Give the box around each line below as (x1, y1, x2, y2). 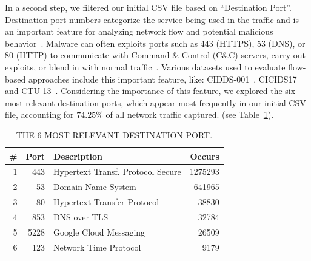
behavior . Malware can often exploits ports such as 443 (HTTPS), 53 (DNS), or (5, 36, 306, 49)
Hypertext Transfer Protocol (53, 195, 159, 208)
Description (53, 149, 102, 162)
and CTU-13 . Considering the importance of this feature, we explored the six (5, 84, 296, 97)
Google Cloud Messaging (53, 225, 145, 238)
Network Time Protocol (53, 240, 141, 253)
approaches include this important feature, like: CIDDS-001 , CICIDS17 (28, 72, 297, 85)
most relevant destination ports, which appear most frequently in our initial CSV (5, 96, 306, 109)
